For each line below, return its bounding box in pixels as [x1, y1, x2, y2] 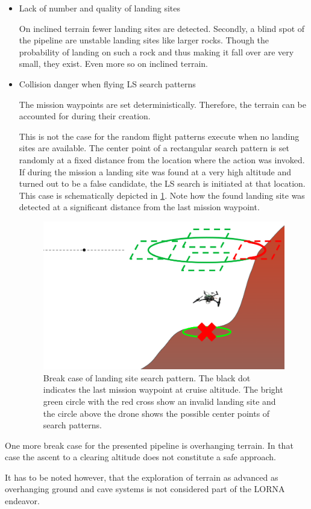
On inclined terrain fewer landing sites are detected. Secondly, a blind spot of [19, 22, 305, 34]
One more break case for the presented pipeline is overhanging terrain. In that [5, 439, 294, 451]
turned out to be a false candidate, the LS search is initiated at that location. [19, 177, 306, 190]
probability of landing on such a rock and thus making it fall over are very [19, 45, 294, 58]
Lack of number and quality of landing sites [19, 2, 180, 14]
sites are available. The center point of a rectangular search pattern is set [19, 142, 289, 154]
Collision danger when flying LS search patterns [19, 77, 196, 90]
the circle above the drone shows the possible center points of [43, 407, 270, 419]
